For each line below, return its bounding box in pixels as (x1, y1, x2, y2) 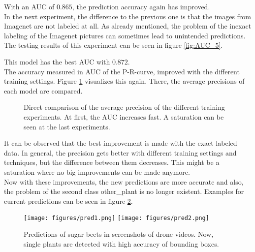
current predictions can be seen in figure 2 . (4, 195, 133, 206)
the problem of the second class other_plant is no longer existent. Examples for (4, 186, 244, 196)
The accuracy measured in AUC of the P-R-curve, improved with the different (4, 66, 240, 76)
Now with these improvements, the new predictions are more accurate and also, (4, 176, 244, 187)
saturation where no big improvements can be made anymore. (4, 166, 190, 177)
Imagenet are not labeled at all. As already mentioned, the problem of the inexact (4, 21, 252, 31)
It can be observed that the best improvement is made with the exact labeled (4, 138, 237, 148)
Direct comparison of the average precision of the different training (24, 102, 225, 112)
